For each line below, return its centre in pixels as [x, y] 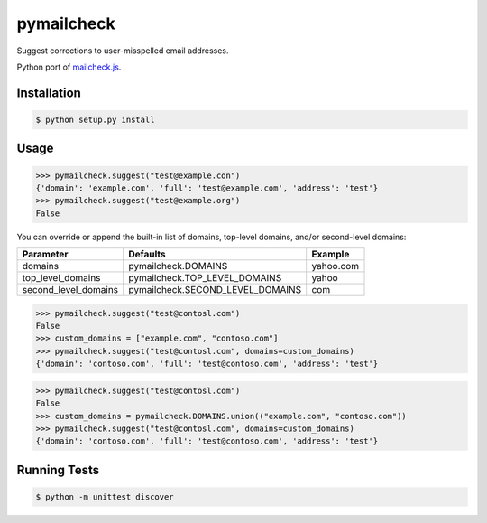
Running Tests [58, 470]
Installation [49, 93]
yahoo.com [335, 266]
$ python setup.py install [95, 119]
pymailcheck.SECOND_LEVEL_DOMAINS [215, 290]
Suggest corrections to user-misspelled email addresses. [123, 51]
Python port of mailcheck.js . [69, 67]
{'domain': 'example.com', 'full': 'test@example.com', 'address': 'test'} [207, 188]
